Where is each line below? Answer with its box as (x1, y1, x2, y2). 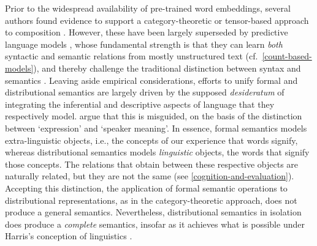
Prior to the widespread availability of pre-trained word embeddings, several (5, 2, 291, 14)
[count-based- (262, 50, 312, 62)
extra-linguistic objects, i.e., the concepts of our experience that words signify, (5, 133, 298, 146)
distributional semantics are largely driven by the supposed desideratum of (5, 86, 285, 99)
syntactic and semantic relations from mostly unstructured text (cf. (5, 50, 258, 62)
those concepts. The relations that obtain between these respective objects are (5, 157, 299, 170)
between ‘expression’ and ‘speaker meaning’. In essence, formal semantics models (5, 121, 307, 134)
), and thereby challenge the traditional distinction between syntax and (33, 61, 301, 74)
